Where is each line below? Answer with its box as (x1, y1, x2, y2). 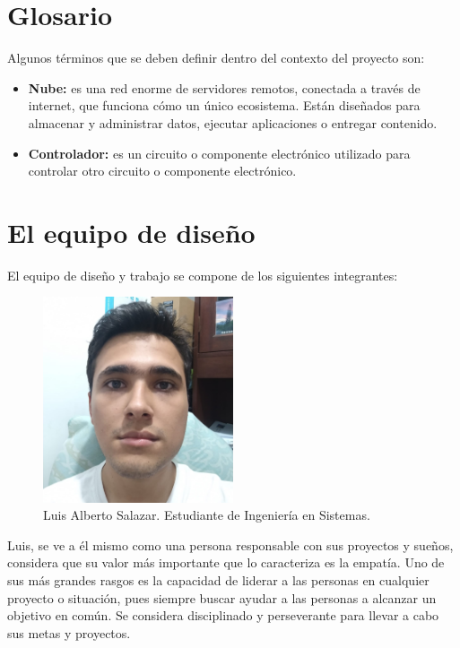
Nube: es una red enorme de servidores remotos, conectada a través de (28, 78, 421, 97)
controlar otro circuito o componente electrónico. (28, 161, 297, 180)
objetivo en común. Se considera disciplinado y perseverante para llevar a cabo (7, 606, 439, 625)
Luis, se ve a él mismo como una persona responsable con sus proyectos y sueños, (7, 535, 454, 554)
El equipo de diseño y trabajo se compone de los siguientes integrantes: (7, 265, 398, 284)
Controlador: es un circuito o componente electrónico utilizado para (28, 143, 411, 162)
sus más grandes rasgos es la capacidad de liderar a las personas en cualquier (7, 571, 430, 590)
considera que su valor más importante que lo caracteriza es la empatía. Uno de (7, 553, 445, 572)
